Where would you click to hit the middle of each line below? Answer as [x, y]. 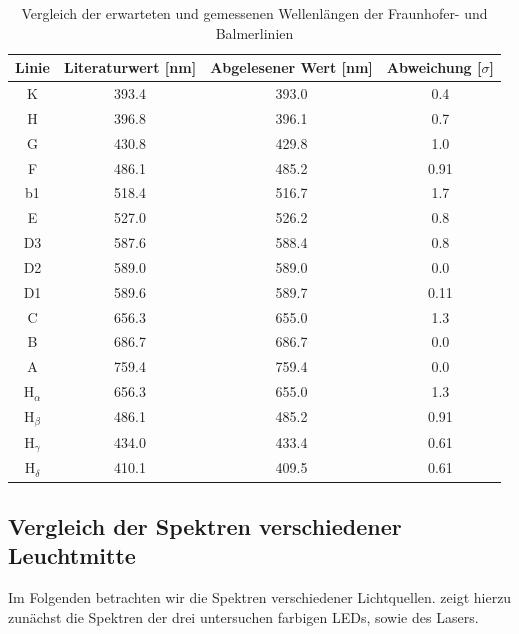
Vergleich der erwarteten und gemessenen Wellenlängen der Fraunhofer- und [254, 13]
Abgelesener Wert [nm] [291, 67]
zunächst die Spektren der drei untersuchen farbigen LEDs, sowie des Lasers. [243, 616]
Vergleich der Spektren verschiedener [205, 525]
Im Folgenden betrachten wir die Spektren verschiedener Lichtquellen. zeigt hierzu [260, 597]
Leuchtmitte [72, 555]
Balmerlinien [254, 32]
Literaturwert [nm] [130, 67]
